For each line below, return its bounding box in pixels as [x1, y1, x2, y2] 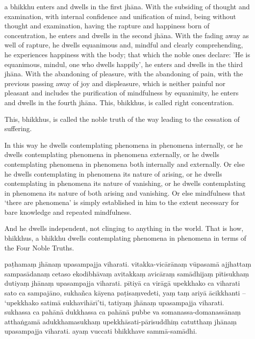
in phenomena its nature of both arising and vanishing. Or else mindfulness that [4, 187, 246, 198]
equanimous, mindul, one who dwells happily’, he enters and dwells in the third [4, 59, 243, 69]
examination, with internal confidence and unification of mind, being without [4, 11, 236, 21]
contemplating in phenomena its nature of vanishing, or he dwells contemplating [4, 178, 246, 188]
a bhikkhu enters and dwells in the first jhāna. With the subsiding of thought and [4, 1, 250, 11]
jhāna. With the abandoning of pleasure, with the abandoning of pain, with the [4, 68, 243, 79]
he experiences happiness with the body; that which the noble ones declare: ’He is [4, 49, 250, 59]
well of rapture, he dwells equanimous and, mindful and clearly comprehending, [4, 40, 243, 50]
